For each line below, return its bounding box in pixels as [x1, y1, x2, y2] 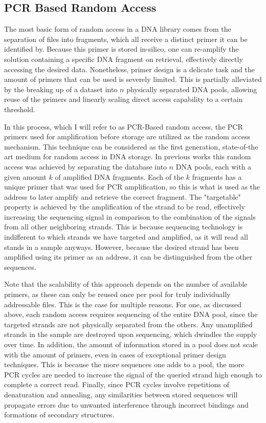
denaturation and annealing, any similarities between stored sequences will [4, 389, 238, 399]
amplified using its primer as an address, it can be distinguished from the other [4, 251, 253, 262]
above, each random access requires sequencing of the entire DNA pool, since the [4, 309, 258, 320]
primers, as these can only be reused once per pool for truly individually [4, 289, 231, 300]
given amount [4, 171, 47, 182]
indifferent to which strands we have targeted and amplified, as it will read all [4, 231, 248, 242]
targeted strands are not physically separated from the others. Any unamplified [4, 319, 253, 329]
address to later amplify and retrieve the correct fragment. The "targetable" [4, 191, 241, 202]
